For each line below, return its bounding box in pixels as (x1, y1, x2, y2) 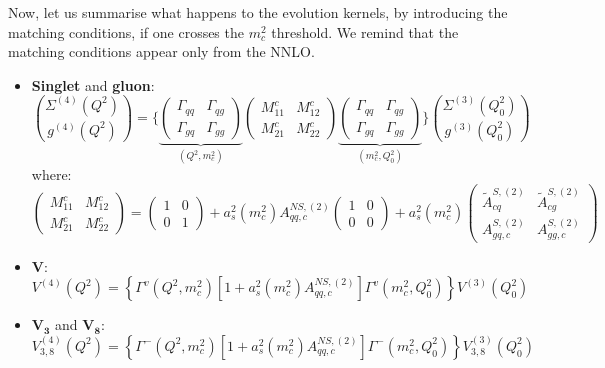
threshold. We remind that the (271, 21, 459, 42)
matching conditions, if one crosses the (8, 21, 244, 42)
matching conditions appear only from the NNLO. (8, 41, 315, 62)
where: (31, 163, 72, 184)
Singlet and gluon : (31, 74, 155, 95)
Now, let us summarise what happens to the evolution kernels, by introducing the (8, 2, 508, 22)
